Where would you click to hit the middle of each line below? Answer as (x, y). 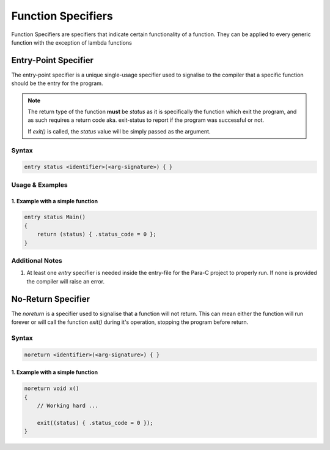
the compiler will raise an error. (66, 281)
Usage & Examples (39, 185)
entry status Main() (55, 217)
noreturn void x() (52, 388)
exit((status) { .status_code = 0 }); (95, 423)
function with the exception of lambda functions (72, 42)
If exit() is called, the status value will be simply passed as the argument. (119, 131)
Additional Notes (37, 261)
